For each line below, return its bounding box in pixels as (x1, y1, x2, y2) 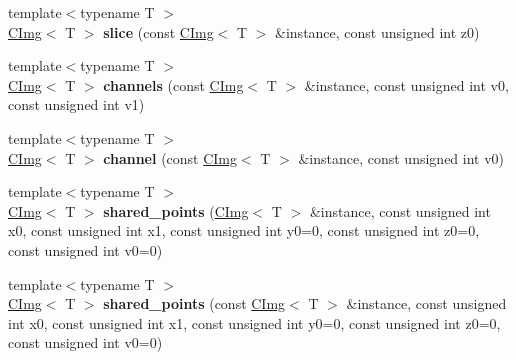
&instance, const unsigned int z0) (275, 21, 480, 42)
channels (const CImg (103, 74, 244, 95)
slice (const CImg (103, 21, 214, 42)
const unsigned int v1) (8, 94, 145, 115)
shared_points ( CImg (103, 200, 249, 221)
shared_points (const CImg (103, 293, 286, 314)
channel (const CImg (103, 147, 238, 168)
